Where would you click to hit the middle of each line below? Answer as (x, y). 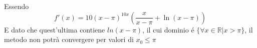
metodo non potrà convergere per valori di (69, 39)
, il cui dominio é (168, 29)
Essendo (17, 6)
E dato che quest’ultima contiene (55, 29)
